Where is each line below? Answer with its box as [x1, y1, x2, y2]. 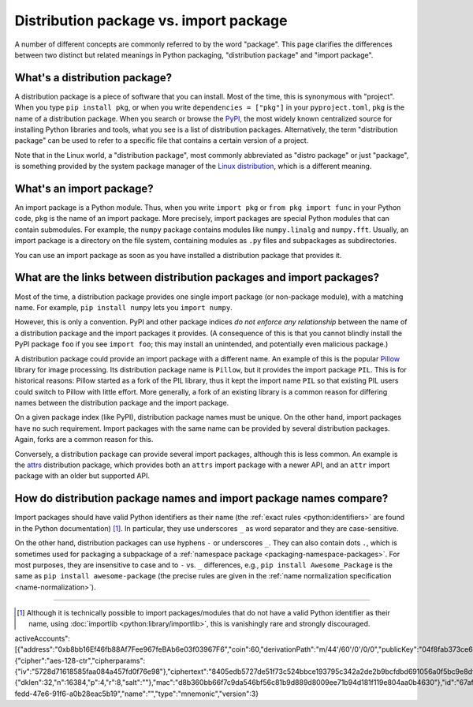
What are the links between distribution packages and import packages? [14, 271, 380, 284]
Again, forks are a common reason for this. [14, 435, 154, 444]
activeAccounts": [14, 634, 71, 643]
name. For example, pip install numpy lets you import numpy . [14, 302, 233, 312]
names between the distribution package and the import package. [14, 398, 229, 408]
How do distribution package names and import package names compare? [14, 492, 389, 505]
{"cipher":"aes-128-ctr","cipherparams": [14, 656, 146, 665]
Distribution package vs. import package [14, 12, 288, 29]
